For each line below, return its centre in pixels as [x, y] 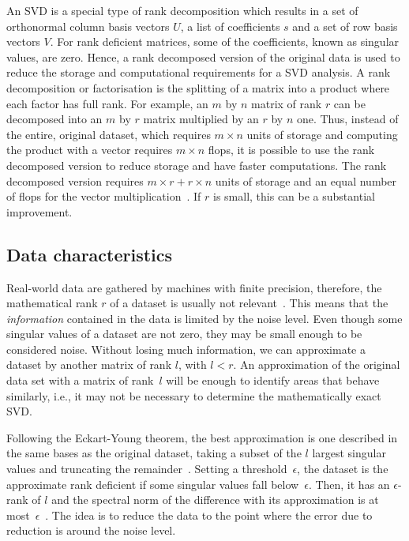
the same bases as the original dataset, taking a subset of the [154, 453]
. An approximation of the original [317, 364]
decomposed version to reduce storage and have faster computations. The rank [197, 165]
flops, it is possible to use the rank [291, 150]
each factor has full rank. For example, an [107, 103]
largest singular [349, 453]
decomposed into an [54, 119]
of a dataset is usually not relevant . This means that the [249, 303]
